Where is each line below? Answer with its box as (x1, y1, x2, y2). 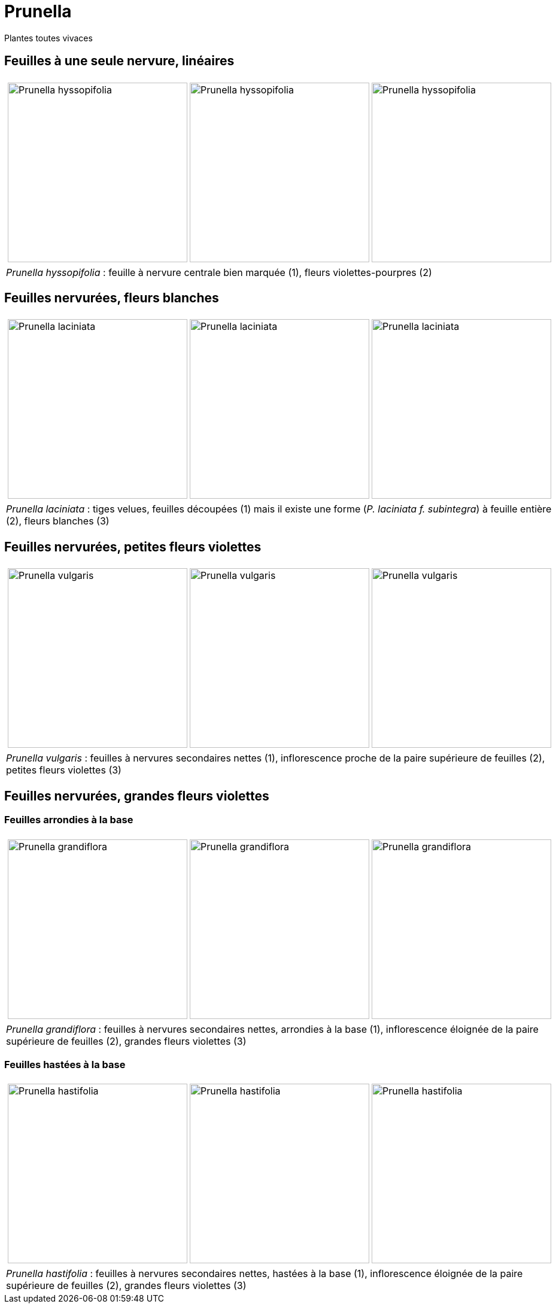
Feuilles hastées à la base (4, 1058, 126, 1071)
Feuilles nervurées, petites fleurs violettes (4, 539, 262, 554)
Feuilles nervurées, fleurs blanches (4, 290, 219, 306)
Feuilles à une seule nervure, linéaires (4, 53, 235, 69)
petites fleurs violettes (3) (6, 764, 121, 777)
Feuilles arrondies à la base (4, 814, 133, 826)
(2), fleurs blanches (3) (6, 515, 110, 527)
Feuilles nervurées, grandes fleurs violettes (4, 788, 269, 803)
